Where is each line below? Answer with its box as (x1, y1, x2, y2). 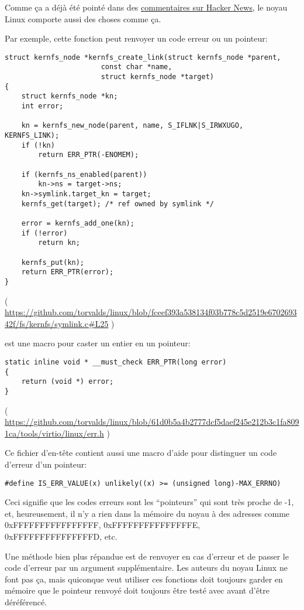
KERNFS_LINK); (5, 131, 60, 140)
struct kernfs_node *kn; (21, 92, 118, 101)
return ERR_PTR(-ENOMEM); (38, 151, 139, 159)
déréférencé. (5, 595, 47, 608)
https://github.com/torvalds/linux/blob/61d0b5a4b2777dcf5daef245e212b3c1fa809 (5, 415, 299, 428)
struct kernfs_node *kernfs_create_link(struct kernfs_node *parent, (5, 53, 281, 62)
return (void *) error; (21, 377, 114, 386)
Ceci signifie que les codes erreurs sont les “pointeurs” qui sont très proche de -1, (5, 496, 294, 508)
